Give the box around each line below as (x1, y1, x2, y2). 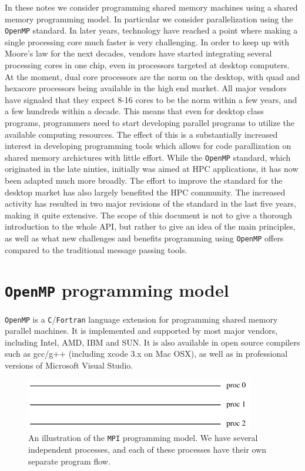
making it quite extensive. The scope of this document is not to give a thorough (5, 208, 293, 221)
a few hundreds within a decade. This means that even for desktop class (5, 105, 264, 117)
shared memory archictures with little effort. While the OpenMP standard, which (5, 151, 291, 163)
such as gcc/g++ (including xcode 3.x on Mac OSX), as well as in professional (5, 347, 288, 360)
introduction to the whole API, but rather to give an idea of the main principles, (5, 220, 296, 233)
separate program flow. (28, 455, 110, 467)
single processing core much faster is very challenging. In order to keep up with (5, 35, 289, 48)
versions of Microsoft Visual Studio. (5, 359, 133, 371)
